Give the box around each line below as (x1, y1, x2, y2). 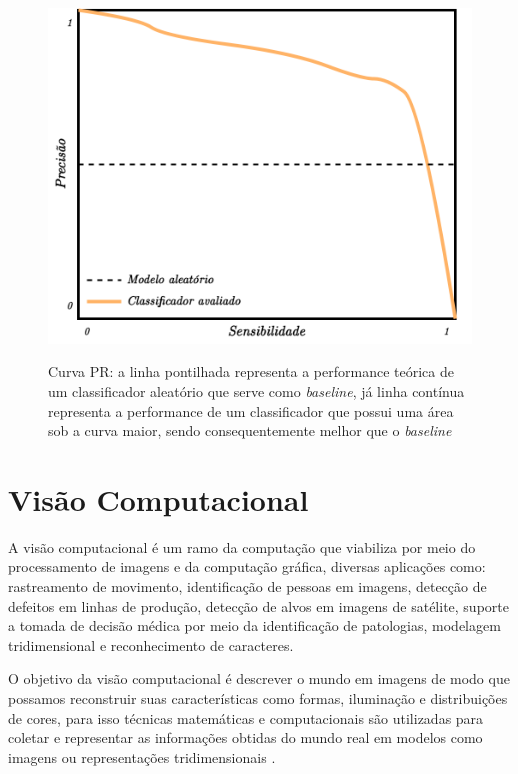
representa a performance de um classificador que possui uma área (48, 400, 454, 421)
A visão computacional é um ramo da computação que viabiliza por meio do (8, 536, 476, 557)
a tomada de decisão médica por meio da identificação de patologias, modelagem (8, 615, 501, 636)
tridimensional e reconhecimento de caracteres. (8, 634, 294, 655)
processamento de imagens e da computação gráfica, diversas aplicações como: (8, 556, 486, 577)
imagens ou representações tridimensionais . (8, 746, 276, 767)
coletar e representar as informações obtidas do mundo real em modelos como (8, 727, 483, 748)
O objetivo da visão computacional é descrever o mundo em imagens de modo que (8, 668, 510, 689)
